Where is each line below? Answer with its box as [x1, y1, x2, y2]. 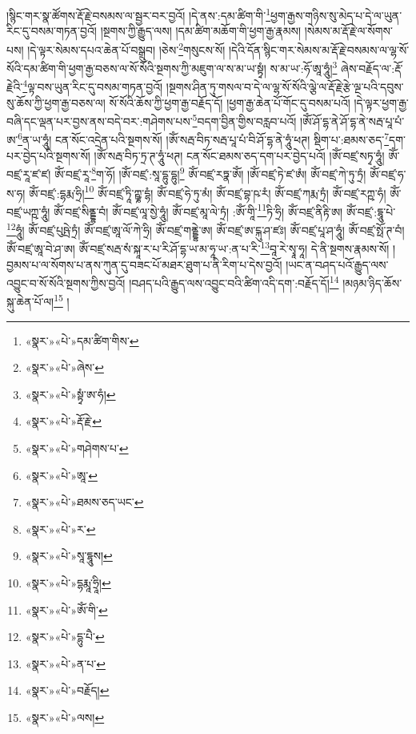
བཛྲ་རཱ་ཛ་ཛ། [6, 165, 51, 182]
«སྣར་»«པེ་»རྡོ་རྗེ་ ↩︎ [25, 413, 102, 430]
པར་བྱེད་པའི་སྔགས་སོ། [6, 147, 90, 163]
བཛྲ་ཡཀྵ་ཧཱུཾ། [6, 203, 50, 220]
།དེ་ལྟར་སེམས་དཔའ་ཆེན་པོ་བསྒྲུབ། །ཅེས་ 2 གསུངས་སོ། [27, 38, 226, 58]
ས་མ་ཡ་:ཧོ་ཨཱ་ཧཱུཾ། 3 [270, 58, 338, 76]
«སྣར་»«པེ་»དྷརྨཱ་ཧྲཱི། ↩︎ [25, 574, 111, 591]
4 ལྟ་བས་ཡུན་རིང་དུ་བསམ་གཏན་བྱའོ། [22, 76, 163, 95]
